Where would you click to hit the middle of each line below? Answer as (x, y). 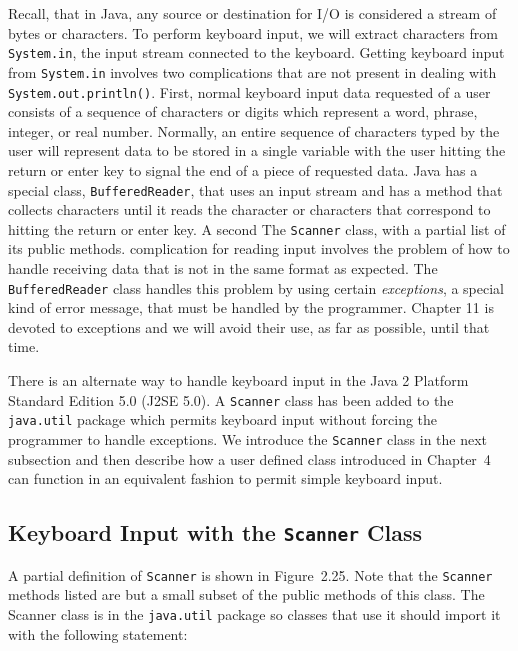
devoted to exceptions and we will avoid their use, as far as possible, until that (249, 326)
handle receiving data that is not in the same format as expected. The (223, 268)
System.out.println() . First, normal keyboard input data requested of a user (249, 91)
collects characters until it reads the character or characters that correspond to (249, 209)
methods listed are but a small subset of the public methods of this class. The (246, 594)
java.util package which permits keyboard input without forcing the (223, 419)
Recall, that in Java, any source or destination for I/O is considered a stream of (252, 13)
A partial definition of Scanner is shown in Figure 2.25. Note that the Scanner (250, 574)
